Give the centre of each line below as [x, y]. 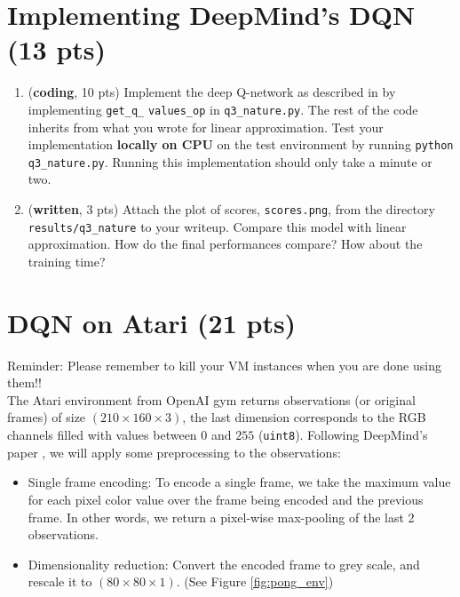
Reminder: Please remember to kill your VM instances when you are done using [224, 365]
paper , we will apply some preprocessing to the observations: [174, 452]
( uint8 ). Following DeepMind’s [343, 435]
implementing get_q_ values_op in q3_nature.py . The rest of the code [223, 109]
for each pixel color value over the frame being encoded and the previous [226, 499]
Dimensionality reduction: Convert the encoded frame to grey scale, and [224, 564]
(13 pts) [57, 49]
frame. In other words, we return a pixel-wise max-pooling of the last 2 [221, 517]
